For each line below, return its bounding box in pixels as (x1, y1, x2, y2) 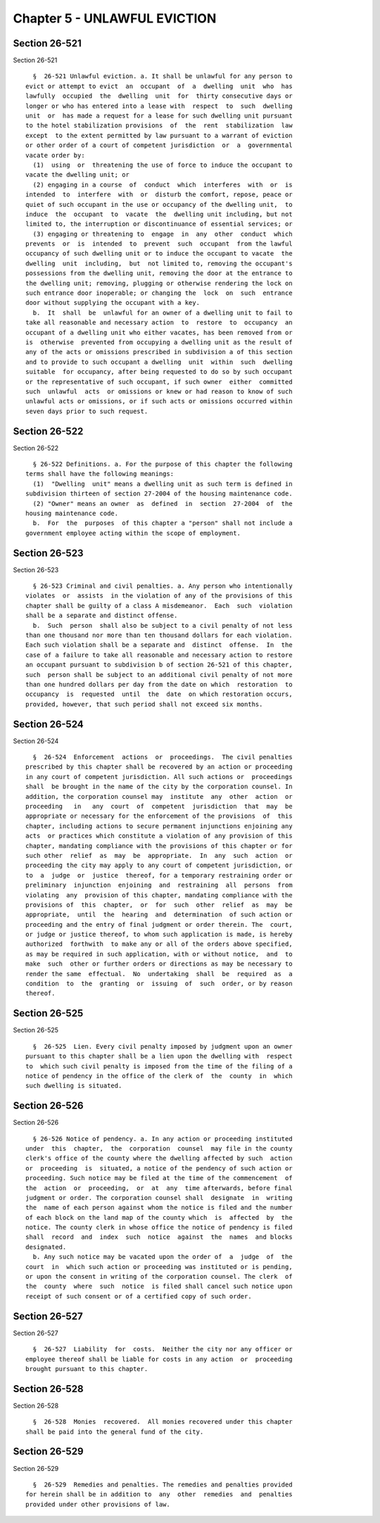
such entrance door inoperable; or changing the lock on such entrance (25, 289, 293, 297)
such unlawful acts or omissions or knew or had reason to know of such (25, 387, 293, 396)
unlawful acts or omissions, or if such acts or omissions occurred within (25, 398, 293, 405)
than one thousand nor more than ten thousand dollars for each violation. (25, 631, 293, 640)
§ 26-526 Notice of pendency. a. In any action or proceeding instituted (32, 1135, 293, 1143)
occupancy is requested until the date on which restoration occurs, (25, 690, 293, 698)
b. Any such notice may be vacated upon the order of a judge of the (32, 1253, 293, 1261)
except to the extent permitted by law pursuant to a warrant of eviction (25, 131, 293, 139)
